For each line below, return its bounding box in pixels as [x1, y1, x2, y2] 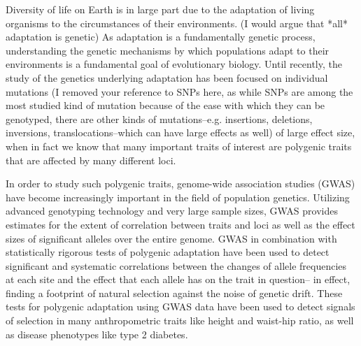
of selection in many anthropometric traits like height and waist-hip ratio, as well [6, 313, 354, 328]
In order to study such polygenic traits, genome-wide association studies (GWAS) [6, 176, 355, 191]
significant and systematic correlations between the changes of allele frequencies [6, 258, 347, 273]
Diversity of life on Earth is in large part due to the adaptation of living [6, 2, 315, 16]
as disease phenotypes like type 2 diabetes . [6, 326, 188, 341]
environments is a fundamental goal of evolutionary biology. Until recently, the [6, 57, 342, 71]
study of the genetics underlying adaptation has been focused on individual [6, 70, 328, 85]
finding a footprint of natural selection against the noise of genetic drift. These [6, 285, 343, 300]
